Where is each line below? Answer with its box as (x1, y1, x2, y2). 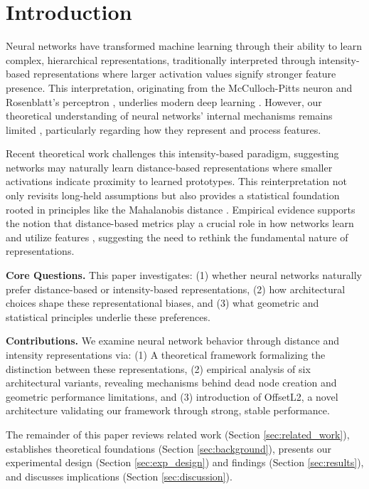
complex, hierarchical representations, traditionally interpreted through (6, 52, 316, 67)
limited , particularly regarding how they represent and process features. (6, 122, 321, 137)
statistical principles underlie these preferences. (6, 309, 210, 324)
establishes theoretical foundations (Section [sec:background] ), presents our (6, 441, 332, 456)
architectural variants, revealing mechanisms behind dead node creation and (6, 375, 337, 390)
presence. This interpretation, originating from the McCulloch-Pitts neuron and (6, 80, 353, 95)
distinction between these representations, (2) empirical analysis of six (6, 361, 311, 376)
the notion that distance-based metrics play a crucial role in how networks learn (6, 216, 354, 231)
